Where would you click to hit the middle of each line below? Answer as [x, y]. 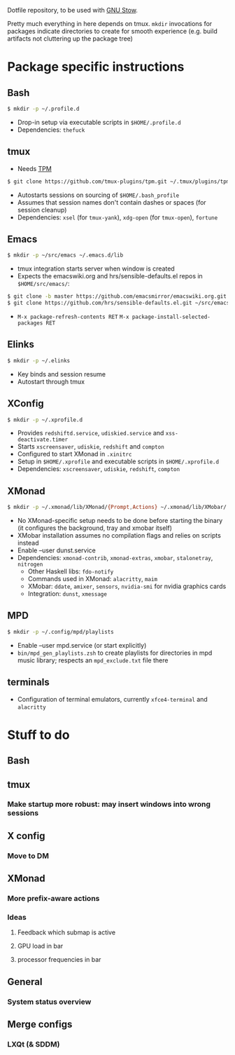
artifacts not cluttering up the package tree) [70, 39]
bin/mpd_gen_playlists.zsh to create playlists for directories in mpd [115, 653]
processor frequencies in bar [59, 960]
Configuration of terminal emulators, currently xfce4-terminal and [112, 699]
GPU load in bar [40, 946]
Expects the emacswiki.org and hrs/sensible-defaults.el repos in [110, 276]
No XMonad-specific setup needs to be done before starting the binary [120, 521]
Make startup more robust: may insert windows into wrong [109, 804]
